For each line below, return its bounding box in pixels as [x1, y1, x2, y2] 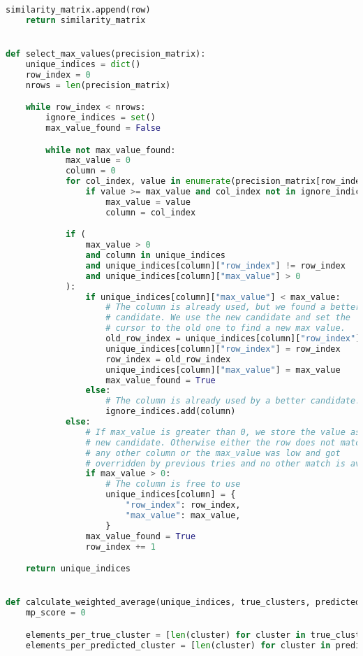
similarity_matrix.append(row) [6, 5, 151, 15]
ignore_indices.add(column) [105, 406, 236, 417]
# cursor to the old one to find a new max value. [105, 323, 346, 334]
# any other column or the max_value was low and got [85, 448, 341, 458]
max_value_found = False [45, 122, 161, 133]
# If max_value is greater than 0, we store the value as [85, 427, 361, 437]
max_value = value [105, 197, 191, 207]
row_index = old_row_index [105, 354, 231, 364]
